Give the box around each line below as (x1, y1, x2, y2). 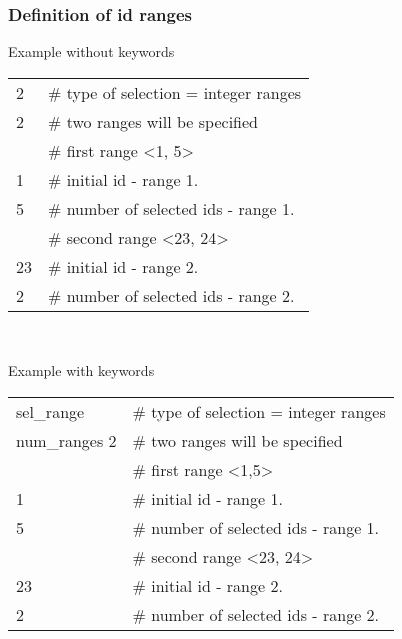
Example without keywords (8, 41, 175, 62)
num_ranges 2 (16, 429, 117, 452)
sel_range (16, 400, 85, 423)
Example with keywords (8, 360, 155, 381)
